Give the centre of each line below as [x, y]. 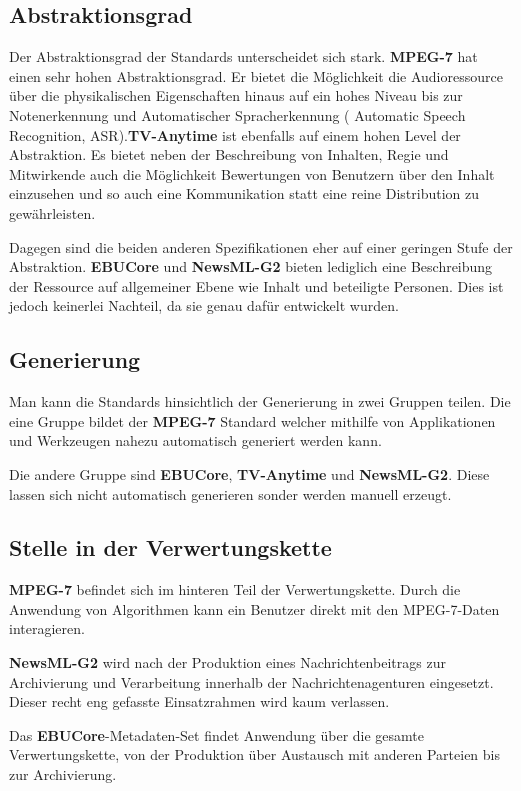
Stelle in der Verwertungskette [170, 547]
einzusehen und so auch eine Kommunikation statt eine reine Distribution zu [244, 193]
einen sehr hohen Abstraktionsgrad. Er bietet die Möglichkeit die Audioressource [256, 75]
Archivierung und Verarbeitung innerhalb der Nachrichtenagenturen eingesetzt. [251, 681]
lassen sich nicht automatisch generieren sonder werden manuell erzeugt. [230, 493]
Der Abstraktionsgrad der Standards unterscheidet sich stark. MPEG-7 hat [243, 56]
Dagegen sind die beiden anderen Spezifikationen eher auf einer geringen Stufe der [261, 246]
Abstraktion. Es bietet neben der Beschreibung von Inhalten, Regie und [229, 154]
